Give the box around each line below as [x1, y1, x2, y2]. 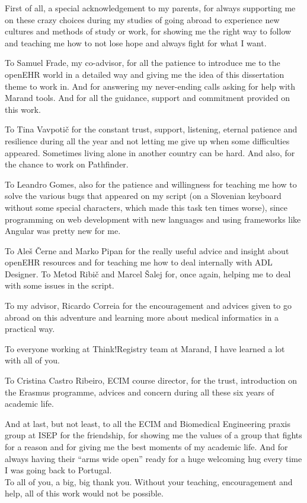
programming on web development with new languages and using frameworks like [5, 213, 301, 225]
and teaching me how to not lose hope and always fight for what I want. [5, 36, 267, 49]
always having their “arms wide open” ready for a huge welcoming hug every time [5, 452, 302, 464]
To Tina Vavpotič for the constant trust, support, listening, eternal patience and [5, 123, 298, 135]
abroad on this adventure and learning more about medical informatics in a [5, 311, 279, 323]
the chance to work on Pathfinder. [5, 158, 129, 170]
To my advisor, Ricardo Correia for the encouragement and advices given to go [5, 299, 292, 312]
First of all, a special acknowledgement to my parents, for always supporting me [5, 2, 296, 14]
